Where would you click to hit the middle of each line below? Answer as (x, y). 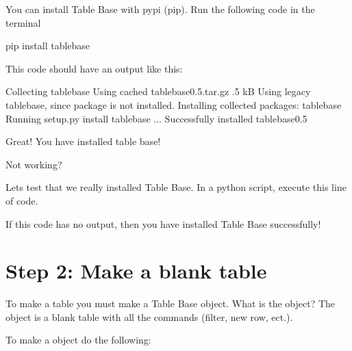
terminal (23, 22)
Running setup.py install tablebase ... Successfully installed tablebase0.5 (156, 118)
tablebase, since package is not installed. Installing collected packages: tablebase (174, 104)
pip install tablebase (48, 45)
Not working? (34, 164)
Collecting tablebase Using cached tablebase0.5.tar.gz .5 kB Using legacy (158, 91)
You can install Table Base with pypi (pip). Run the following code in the (160, 9)
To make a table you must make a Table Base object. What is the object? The (171, 303)
